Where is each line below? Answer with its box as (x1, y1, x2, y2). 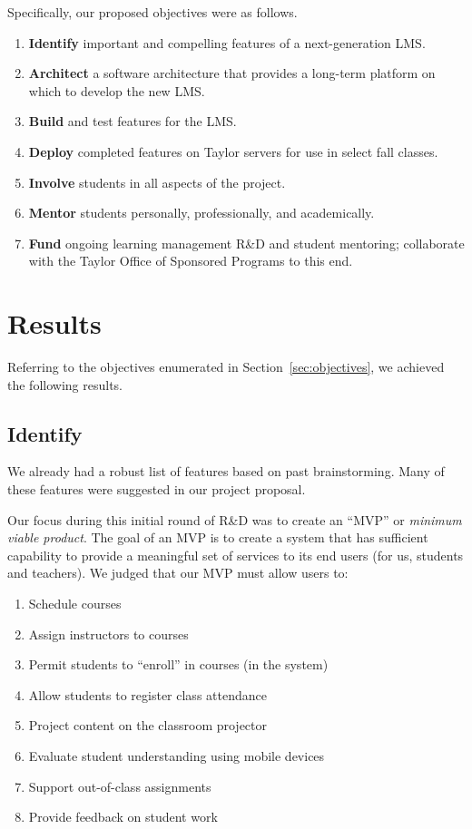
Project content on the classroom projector (28, 716, 268, 735)
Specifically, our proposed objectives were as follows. (7, 3, 298, 21)
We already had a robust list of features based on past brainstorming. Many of (7, 462, 445, 481)
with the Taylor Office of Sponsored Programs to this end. (28, 251, 353, 270)
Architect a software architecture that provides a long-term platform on (28, 63, 436, 83)
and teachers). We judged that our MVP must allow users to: (7, 563, 349, 582)
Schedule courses (28, 594, 122, 613)
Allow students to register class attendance (28, 685, 267, 704)
